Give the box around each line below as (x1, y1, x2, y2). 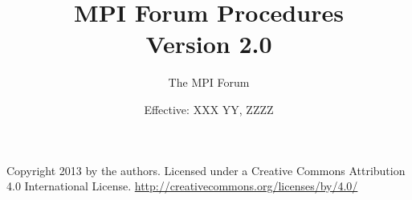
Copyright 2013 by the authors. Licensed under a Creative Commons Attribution (6, 161, 406, 178)
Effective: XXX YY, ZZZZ (144, 100, 274, 117)
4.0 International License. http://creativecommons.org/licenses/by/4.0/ (6, 178, 358, 194)
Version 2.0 (145, 27, 272, 60)
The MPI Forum (168, 74, 250, 91)
